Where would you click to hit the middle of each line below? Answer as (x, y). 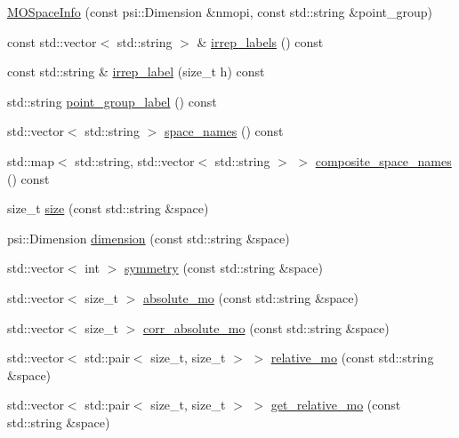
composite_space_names (383, 160)
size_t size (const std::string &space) (108, 208)
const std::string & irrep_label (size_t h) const (136, 72)
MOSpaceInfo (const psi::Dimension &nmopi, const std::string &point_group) (220, 12)
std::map (31, 160)
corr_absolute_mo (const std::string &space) (266, 327)
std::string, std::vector (135, 160)
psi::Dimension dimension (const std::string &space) (149, 238)
